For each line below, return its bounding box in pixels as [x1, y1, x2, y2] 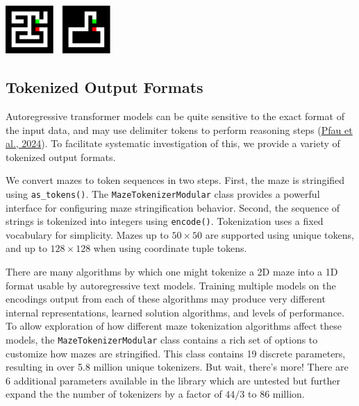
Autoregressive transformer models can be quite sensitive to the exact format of [6, 108, 344, 123]
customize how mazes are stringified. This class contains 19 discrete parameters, [6, 346, 346, 360]
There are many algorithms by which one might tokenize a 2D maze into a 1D [6, 264, 338, 278]
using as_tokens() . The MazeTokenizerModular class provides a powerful [6, 186, 320, 201]
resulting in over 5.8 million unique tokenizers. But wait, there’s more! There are [6, 360, 349, 374]
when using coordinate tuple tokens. [93, 241, 247, 255]
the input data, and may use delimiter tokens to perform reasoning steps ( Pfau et [6, 122, 353, 137]
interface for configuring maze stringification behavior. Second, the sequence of [6, 200, 340, 214]
